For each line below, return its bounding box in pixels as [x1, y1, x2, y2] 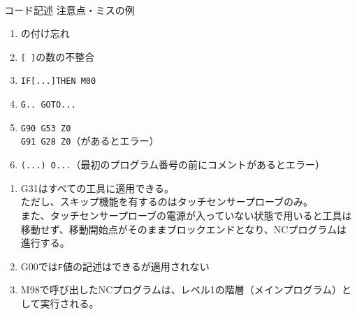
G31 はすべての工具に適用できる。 [20, 180, 174, 195]
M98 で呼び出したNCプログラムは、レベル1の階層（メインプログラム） [20, 282, 342, 297]
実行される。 [40, 295, 99, 310]
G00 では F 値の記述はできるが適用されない [20, 258, 210, 273]
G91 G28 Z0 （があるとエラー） [20, 133, 159, 148]
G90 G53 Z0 [20, 123, 71, 133]
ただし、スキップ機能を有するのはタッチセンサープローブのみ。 [20, 194, 314, 209]
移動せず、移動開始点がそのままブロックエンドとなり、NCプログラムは [20, 221, 347, 236]
